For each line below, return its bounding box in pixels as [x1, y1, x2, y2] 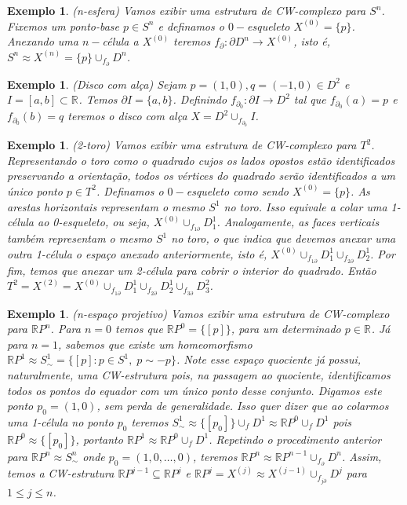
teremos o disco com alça [67, 108, 187, 124]
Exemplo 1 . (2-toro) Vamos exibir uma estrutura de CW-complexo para [7, 137, 357, 153]
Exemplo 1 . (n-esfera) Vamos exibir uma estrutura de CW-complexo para [7, 2, 366, 18]
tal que [293, 91, 326, 108]
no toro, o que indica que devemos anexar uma [171, 230, 396, 247]
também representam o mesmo [7, 230, 152, 247]
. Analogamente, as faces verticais [216, 214, 380, 230]
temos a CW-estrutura [7, 465, 114, 481]
